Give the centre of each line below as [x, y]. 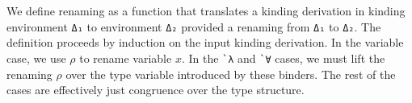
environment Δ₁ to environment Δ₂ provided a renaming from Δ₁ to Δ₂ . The [194, 26]
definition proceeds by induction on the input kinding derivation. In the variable [205, 42]
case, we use [36, 58]
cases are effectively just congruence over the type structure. [156, 90]
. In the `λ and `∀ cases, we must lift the [283, 58]
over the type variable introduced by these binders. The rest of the [231, 74]
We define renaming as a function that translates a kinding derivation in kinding [206, 11]
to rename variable [126, 58]
